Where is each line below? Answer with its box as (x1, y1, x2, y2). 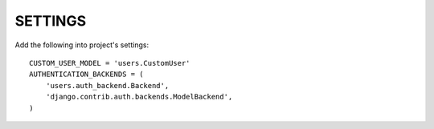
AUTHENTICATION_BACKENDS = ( (29, 70, 144, 79)
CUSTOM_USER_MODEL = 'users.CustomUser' (29, 58, 190, 67)
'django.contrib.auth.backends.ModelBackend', (45, 92, 233, 102)
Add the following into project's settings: (14, 40, 149, 50)
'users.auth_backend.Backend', (45, 81, 170, 90)
